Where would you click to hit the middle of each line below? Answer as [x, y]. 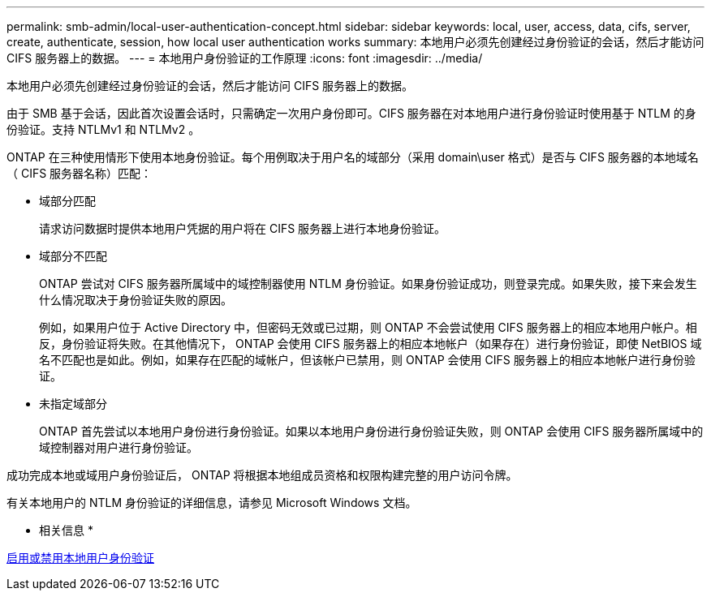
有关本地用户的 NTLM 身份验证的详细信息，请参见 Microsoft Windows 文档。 [212, 503]
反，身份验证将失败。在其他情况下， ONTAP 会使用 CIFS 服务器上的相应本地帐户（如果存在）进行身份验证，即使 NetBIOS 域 [371, 344]
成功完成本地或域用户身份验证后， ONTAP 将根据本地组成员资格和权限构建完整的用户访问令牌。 [262, 475]
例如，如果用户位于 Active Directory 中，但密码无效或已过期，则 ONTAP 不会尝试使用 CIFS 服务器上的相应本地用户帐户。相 [368, 327]
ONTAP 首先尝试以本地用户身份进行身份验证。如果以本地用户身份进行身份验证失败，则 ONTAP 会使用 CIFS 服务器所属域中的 [371, 431]
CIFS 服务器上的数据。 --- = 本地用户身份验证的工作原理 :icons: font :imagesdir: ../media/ [245, 58]
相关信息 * [66, 530]
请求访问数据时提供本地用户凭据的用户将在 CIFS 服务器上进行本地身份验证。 [243, 228]
